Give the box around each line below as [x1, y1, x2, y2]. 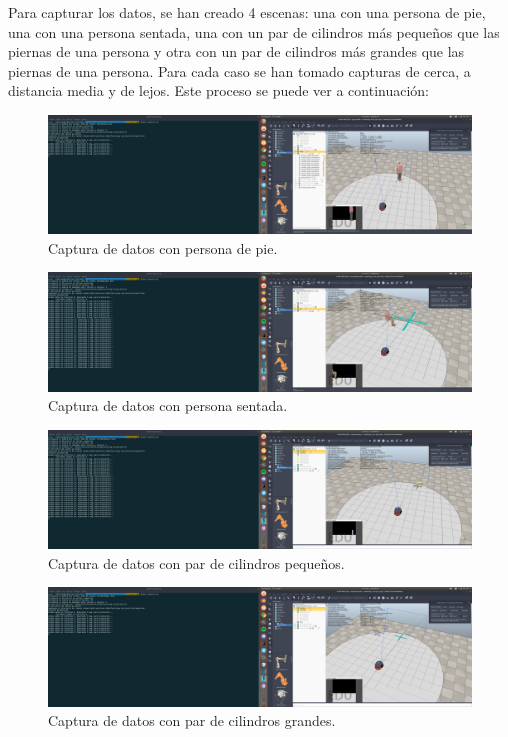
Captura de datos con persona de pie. [48, 237, 278, 258]
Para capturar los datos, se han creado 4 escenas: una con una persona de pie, [8, 2, 486, 22]
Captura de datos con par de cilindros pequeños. [48, 552, 345, 573]
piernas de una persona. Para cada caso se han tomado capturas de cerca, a [8, 60, 471, 81]
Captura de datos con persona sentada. [48, 395, 288, 416]
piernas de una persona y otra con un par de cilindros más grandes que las [8, 41, 465, 62]
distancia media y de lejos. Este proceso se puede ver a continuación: [8, 80, 430, 101]
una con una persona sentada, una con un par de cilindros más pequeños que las [8, 21, 500, 42]
